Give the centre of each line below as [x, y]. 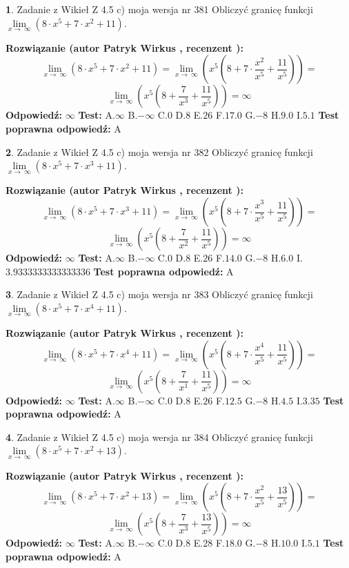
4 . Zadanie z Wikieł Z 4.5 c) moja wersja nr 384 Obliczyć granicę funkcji [159, 437]
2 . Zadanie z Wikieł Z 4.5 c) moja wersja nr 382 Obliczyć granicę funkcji [159, 151]
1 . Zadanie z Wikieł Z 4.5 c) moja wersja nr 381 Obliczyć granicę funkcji [159, 9]
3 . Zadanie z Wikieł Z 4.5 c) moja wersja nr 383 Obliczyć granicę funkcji [159, 294]
